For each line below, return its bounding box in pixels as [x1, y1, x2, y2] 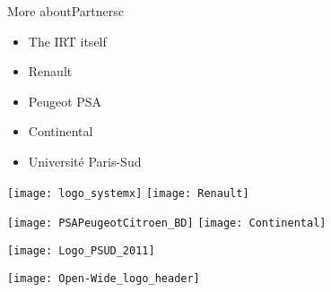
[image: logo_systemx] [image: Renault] [7, 186, 249, 200]
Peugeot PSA [28, 91, 102, 110]
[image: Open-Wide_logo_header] [7, 271, 200, 285]
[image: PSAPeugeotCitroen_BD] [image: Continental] [7, 217, 327, 230]
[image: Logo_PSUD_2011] [7, 244, 155, 257]
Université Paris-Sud [28, 151, 142, 170]
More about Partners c [7, 2, 124, 20]
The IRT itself [28, 31, 107, 50]
